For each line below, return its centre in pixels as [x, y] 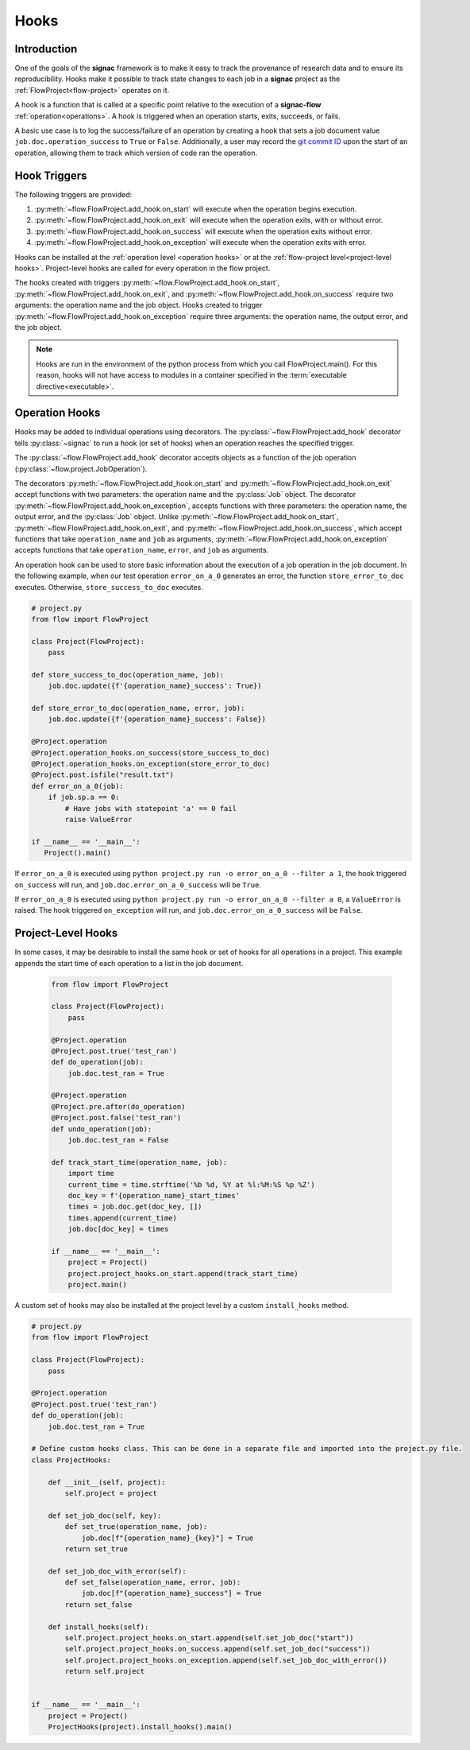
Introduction [46, 49]
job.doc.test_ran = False [118, 1140]
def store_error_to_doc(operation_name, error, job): [138, 708]
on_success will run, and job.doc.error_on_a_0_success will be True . [138, 885]
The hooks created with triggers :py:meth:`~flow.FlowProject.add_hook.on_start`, [147, 283]
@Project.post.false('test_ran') [116, 1118]
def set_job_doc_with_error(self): [117, 1571]
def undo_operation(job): [102, 1129]
